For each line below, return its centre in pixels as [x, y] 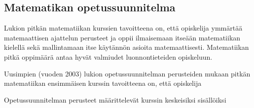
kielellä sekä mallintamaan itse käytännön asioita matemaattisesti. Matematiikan [127, 47]
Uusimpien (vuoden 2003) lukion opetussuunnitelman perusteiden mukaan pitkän [127, 73]
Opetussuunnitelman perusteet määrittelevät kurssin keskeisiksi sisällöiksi [115, 99]
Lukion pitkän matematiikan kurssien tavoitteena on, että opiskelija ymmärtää [123, 28]
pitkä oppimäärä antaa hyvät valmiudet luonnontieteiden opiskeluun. [108, 56]
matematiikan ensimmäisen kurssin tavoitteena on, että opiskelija [103, 83]
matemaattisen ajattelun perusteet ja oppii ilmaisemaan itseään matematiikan [122, 37]
